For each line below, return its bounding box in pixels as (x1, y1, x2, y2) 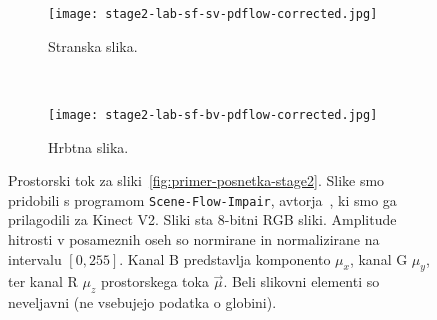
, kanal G (349, 248, 408, 269)
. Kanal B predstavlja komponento (119, 248, 331, 269)
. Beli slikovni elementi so (223, 271, 380, 292)
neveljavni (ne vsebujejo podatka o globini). (8, 292, 277, 313)
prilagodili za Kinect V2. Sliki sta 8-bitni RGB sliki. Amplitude (8, 209, 397, 230)
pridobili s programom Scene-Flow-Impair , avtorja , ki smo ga (8, 189, 397, 210)
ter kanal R (8, 271, 78, 292)
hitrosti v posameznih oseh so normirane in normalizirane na (8, 228, 380, 249)
